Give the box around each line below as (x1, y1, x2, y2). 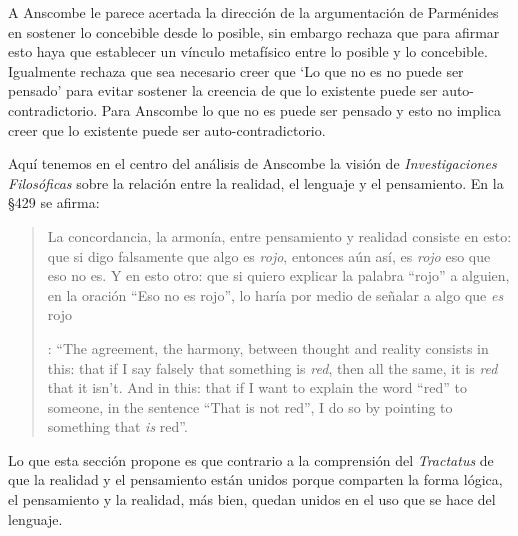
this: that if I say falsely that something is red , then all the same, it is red (47, 357, 498, 378)
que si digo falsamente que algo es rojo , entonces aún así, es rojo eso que (47, 245, 491, 266)
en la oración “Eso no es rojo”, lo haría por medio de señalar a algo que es (47, 284, 504, 305)
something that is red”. (47, 416, 188, 437)
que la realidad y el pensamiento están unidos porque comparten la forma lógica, (8, 469, 503, 490)
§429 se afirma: (8, 192, 100, 213)
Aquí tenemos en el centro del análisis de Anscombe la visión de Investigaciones (8, 153, 497, 174)
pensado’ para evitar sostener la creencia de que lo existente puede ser (8, 80, 438, 101)
